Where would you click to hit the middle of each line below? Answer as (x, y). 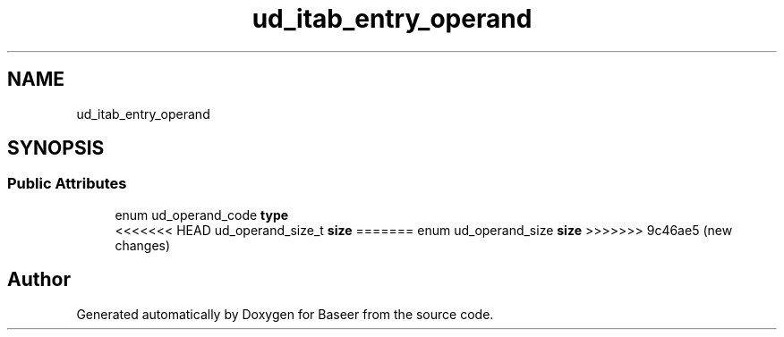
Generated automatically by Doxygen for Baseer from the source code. (285, 314)
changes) (143, 245)
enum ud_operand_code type (202, 215)
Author (39, 280)
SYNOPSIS (56, 148)
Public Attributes (67, 184)
